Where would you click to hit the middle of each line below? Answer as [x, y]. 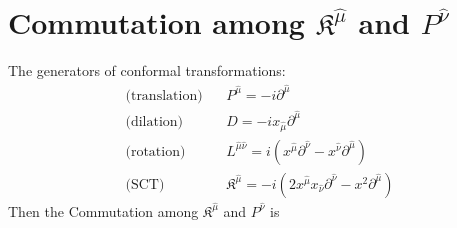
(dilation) [154, 121]
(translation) [164, 95]
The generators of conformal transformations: [147, 70]
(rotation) [155, 151]
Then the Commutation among [103, 210]
